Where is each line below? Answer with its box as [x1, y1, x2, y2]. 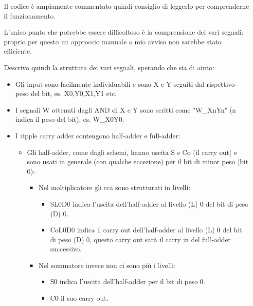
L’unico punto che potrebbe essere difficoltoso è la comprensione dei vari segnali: [4, 27, 244, 37]
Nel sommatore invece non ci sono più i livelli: [38, 260, 176, 270]
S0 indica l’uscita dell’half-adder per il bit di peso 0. [50, 276, 205, 287]
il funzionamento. [4, 10, 55, 20]
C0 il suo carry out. [50, 293, 108, 303]
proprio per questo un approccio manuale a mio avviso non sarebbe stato [4, 36, 221, 46]
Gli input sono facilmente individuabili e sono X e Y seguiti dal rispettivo [15, 78, 235, 89]
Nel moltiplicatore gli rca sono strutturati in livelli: [38, 182, 191, 192]
